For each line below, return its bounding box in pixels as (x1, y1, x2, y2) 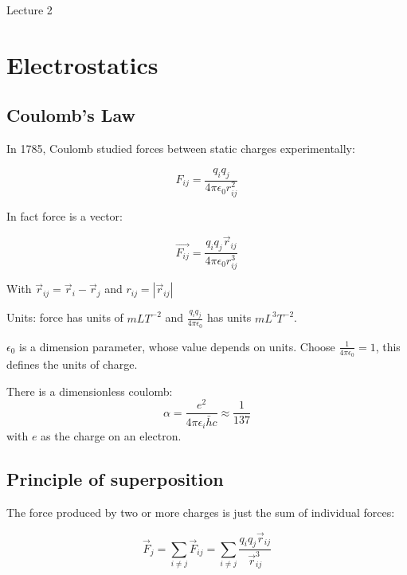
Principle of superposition (6, 466, 224, 491)
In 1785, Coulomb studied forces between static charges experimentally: (6, 140, 355, 157)
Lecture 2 (6, 2, 53, 18)
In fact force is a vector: (6, 207, 123, 224)
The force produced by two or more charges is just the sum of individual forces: (6, 503, 395, 520)
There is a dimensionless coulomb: (6, 382, 173, 399)
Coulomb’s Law (6, 103, 135, 127)
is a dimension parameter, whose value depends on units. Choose (19, 338, 335, 354)
